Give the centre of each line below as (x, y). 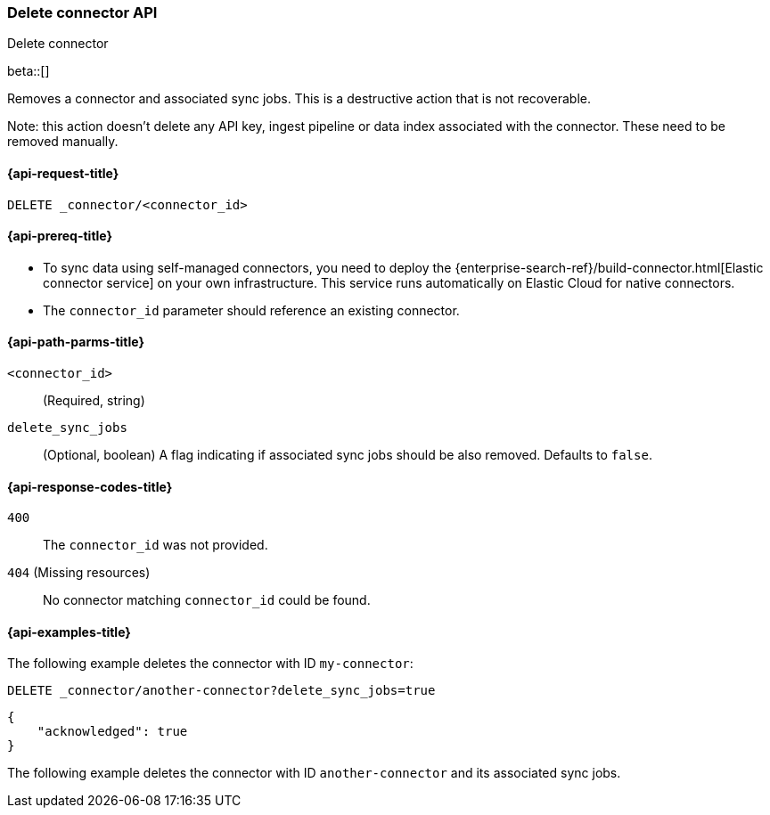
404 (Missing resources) (79, 573)
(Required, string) (94, 401)
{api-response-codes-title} (90, 486)
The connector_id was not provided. (156, 545)
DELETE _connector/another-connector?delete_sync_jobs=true (221, 691)
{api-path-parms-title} (76, 342)
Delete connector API (82, 12)
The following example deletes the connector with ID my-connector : (210, 664)
